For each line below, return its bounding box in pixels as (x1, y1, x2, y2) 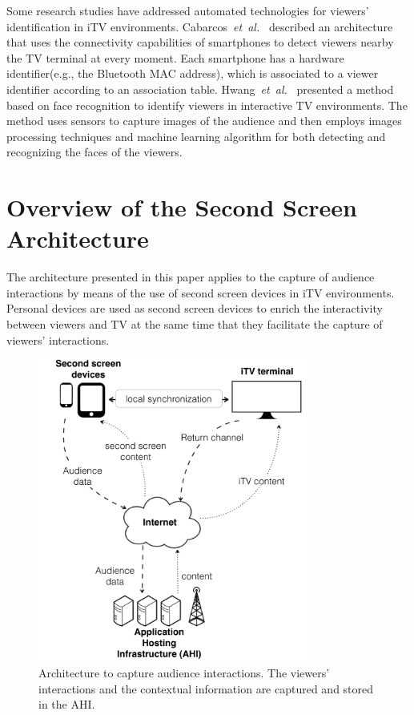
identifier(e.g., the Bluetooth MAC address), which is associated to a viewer (6, 65, 379, 82)
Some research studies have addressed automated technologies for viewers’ (6, 2, 369, 18)
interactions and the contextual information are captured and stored (38, 680, 374, 697)
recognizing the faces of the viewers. (6, 143, 183, 160)
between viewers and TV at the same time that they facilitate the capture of (6, 316, 383, 333)
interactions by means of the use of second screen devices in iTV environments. (6, 284, 395, 301)
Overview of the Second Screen (6, 191, 357, 224)
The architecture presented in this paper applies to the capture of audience (6, 269, 375, 285)
